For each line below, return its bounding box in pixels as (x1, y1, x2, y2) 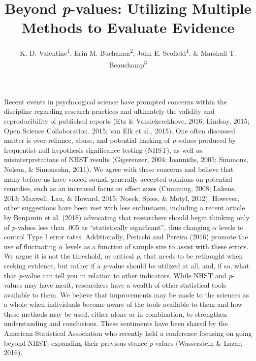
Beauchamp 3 (109, 58, 147, 69)
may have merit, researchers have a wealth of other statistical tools (24, 280, 226, 290)
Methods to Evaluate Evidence (21, 17, 235, 37)
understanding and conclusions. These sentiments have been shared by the (4, 318, 228, 328)
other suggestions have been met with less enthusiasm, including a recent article (4, 202, 245, 213)
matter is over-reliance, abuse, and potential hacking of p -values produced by (4, 135, 236, 145)
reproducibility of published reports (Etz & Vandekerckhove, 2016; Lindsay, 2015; (4, 116, 250, 126)
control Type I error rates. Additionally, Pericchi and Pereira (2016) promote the (4, 231, 248, 242)
